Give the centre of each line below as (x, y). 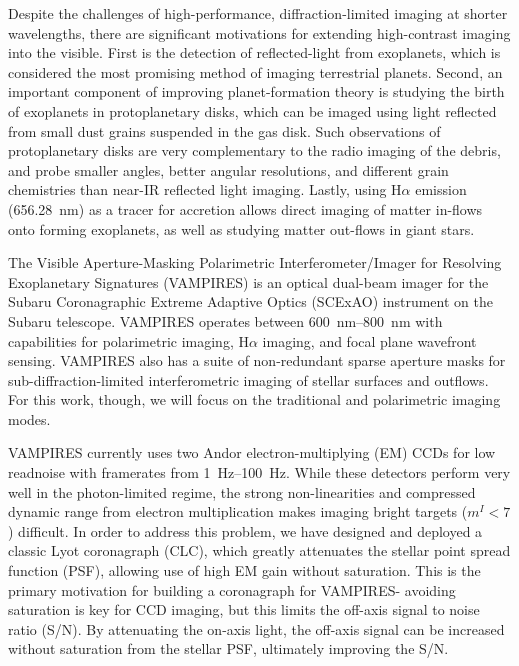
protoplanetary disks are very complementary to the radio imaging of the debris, (254, 150)
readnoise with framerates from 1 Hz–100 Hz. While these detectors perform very (259, 472)
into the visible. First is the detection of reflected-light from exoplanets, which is (254, 52)
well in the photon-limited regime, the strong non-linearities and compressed (242, 491)
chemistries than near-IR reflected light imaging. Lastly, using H (205, 189)
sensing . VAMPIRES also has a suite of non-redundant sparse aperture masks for (257, 360)
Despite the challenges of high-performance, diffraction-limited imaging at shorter (258, 13)
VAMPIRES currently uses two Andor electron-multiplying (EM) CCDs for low (252, 452)
